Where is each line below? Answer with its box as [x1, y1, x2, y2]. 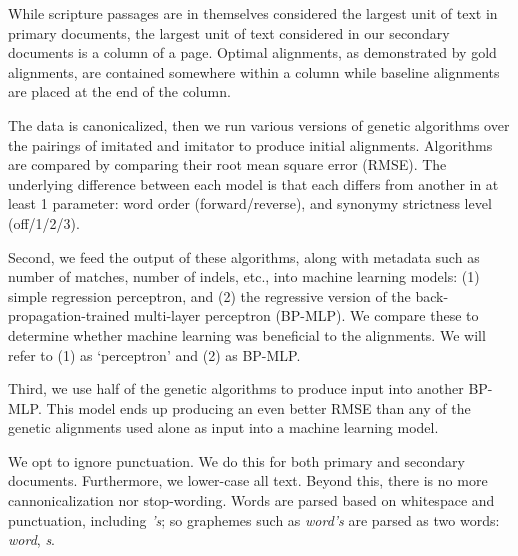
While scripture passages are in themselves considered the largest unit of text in [8, 3, 498, 23]
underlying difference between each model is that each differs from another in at [8, 173, 499, 194]
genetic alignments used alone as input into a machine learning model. [8, 417, 439, 438]
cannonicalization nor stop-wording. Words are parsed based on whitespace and [8, 490, 495, 511]
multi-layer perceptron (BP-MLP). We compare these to [134, 305, 479, 326]
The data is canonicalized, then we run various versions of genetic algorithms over [8, 114, 510, 135]
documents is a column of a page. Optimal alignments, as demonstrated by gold [8, 42, 497, 63]
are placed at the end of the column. [8, 81, 231, 102]
